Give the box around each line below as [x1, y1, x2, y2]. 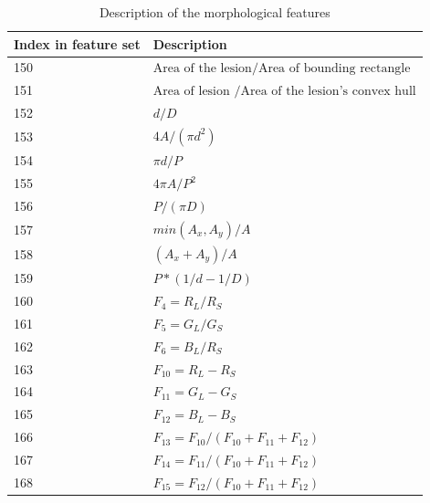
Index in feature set [14, 34, 141, 53]
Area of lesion [152, 85, 230, 99]
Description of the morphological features [99, 3, 330, 21]
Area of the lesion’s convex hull [240, 85, 416, 99]
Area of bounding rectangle [257, 62, 411, 76]
